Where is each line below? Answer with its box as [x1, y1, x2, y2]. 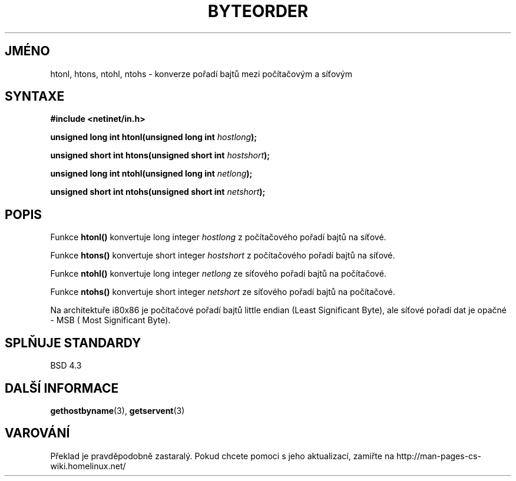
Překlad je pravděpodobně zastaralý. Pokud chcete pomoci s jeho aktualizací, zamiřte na [50, 450, 395, 461]
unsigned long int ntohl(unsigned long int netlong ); [50, 168, 253, 179]
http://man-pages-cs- [396, 450, 481, 461]
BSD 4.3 [50, 360, 82, 371]
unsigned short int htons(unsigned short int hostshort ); [50, 150, 270, 161]
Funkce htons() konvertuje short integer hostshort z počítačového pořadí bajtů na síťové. [50, 250, 395, 261]
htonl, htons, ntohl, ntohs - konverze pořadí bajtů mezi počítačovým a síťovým [50, 68, 352, 79]
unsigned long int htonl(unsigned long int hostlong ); [50, 132, 257, 142]
